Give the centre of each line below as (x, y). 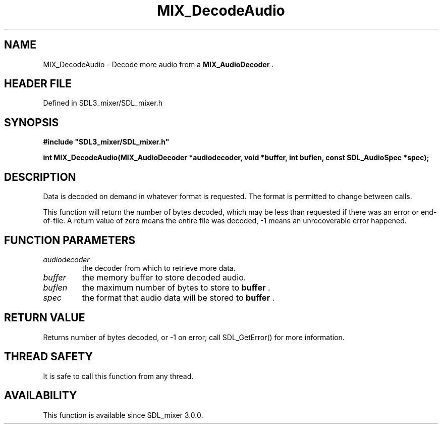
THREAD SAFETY (48, 357)
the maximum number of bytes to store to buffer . (176, 287)
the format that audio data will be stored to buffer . (178, 297)
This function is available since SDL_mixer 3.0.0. (123, 415)
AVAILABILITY (41, 396)
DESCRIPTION (40, 177)
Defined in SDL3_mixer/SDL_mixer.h (103, 103)
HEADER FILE (38, 84)
